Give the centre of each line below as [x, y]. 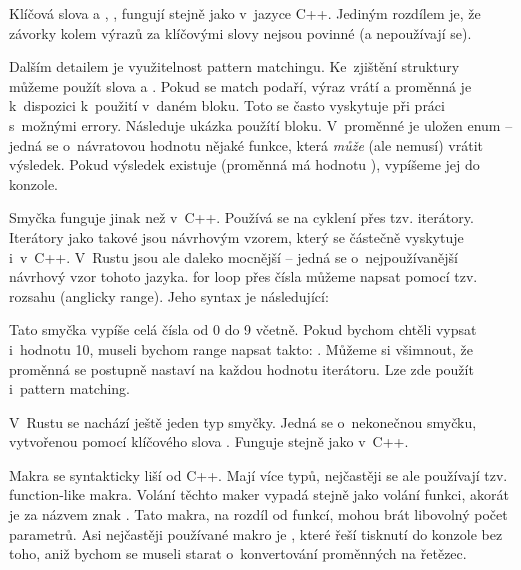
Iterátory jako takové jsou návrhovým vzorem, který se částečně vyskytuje [236, 236]
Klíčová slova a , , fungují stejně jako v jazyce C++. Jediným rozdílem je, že [245, 13]
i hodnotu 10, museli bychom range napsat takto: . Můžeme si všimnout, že [241, 348]
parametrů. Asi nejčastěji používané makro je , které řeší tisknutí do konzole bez [256, 533]
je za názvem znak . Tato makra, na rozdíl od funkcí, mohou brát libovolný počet [258, 514]
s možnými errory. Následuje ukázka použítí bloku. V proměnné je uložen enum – [261, 124]
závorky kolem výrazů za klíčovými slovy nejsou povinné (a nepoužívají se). [240, 32]
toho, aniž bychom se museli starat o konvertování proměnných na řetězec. [238, 553]
